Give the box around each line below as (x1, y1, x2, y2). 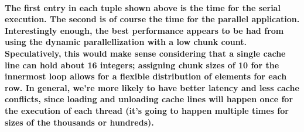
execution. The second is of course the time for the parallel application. (5, 13, 300, 25)
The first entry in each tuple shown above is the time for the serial (5, 1, 281, 13)
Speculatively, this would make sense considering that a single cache (5, 47, 286, 59)
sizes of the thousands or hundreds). (5, 116, 154, 128)
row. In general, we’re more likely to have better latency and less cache (5, 81, 299, 93)
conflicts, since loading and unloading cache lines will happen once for (5, 93, 293, 105)
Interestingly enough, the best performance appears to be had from (5, 24, 284, 36)
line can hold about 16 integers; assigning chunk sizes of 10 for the (5, 58, 279, 71)
